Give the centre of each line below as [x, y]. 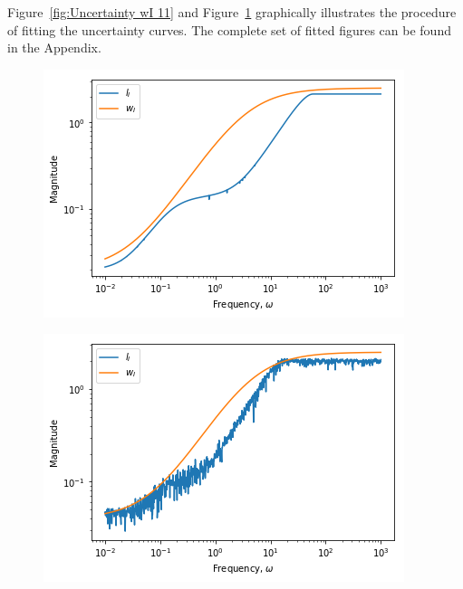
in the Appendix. [54, 47]
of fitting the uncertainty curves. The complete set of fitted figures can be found [229, 29]
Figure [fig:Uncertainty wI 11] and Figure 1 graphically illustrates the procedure [232, 12]
